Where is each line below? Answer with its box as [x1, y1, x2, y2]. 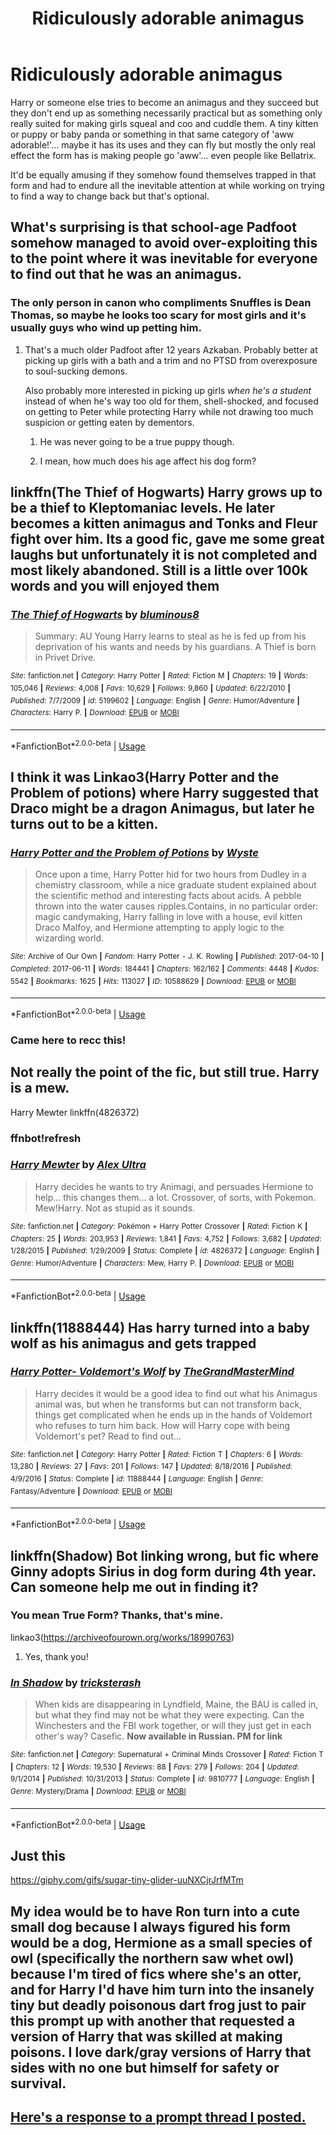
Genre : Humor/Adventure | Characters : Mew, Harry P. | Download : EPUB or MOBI [10, 1258, 295, 1268]
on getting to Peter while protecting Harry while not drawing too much [24, 405, 314, 417]
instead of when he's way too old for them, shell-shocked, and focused [24, 395, 319, 407]
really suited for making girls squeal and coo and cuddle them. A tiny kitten [10, 117, 319, 129]
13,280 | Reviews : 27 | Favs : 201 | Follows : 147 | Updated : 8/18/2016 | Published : [10, 1462, 293, 1472]
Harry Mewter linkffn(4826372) [10, 1106, 140, 1118]
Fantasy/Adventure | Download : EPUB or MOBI [10, 1486, 173, 1496]
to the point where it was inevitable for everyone [10, 250, 318, 267]
